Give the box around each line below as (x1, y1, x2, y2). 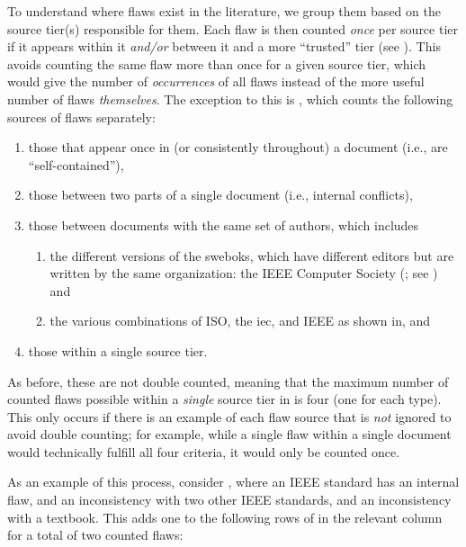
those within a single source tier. (28, 341, 208, 360)
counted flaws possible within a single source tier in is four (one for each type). (7, 390, 442, 408)
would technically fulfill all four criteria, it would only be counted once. (7, 442, 400, 461)
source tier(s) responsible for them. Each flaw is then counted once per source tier (7, 19, 459, 38)
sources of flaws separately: (7, 107, 156, 126)
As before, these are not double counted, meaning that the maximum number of (7, 372, 449, 390)
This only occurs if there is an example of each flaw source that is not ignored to (7, 407, 452, 426)
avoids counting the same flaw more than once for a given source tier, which (7, 54, 426, 73)
